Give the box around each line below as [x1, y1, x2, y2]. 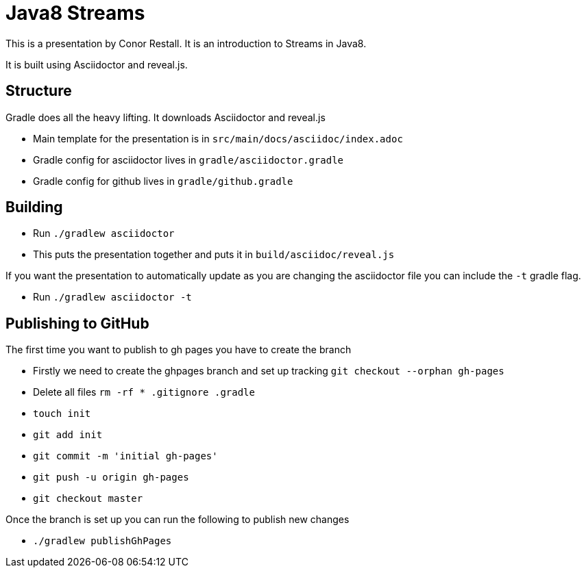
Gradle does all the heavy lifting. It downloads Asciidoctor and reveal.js [5, 111, 326, 123]
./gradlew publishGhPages [33, 535, 172, 547]
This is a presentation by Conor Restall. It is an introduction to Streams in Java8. [5, 37, 367, 49]
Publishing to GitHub [5, 314, 149, 332]
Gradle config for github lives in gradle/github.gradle [33, 175, 293, 187]
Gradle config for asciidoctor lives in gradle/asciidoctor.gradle [33, 153, 343, 166]
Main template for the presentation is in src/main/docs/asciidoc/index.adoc [33, 132, 403, 144]
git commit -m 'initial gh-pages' [33, 450, 218, 462]
